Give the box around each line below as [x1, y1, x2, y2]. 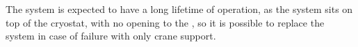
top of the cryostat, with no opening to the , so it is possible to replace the [6, 15, 325, 29]
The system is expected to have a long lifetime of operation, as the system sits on [6, 2, 353, 16]
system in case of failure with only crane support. [6, 29, 216, 43]
